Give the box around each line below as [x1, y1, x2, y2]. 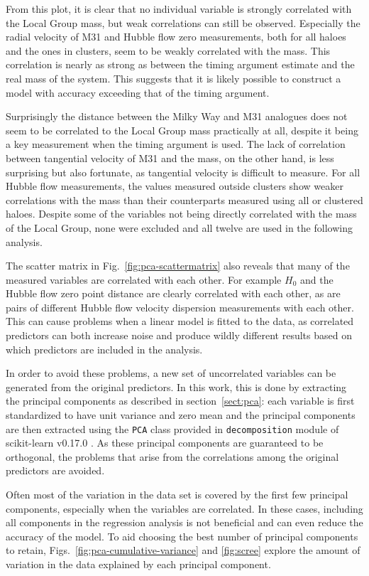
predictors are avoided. [6, 463, 105, 478]
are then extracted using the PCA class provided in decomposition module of [6, 421, 339, 436]
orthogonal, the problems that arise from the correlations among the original [6, 449, 339, 464]
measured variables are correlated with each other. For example [6, 272, 282, 287]
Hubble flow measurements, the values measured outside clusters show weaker [6, 178, 343, 193]
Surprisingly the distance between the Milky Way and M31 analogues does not [6, 109, 348, 124]
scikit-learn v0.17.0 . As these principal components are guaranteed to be [6, 435, 324, 450]
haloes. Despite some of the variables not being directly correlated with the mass [6, 206, 357, 221]
